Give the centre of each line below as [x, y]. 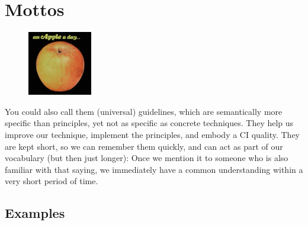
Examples [35, 213]
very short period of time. [52, 181]
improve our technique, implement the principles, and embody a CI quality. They [152, 134]
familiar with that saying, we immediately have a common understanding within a [154, 169]
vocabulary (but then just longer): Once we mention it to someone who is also [147, 158]
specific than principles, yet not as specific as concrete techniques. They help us [149, 123]
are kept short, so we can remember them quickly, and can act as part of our [144, 146]
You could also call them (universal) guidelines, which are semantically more [144, 111]
